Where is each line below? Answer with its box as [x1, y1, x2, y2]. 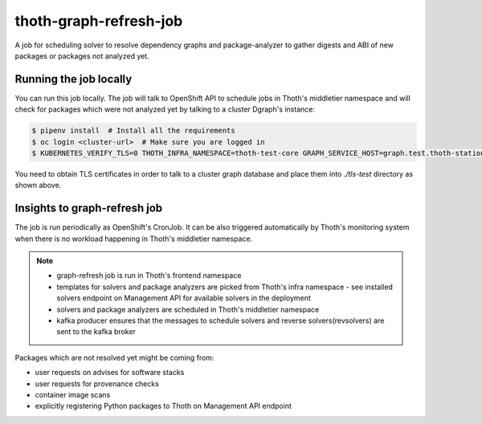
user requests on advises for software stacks [35, 368, 185, 377]
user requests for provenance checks [35, 378, 160, 389]
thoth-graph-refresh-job [14, 12, 183, 30]
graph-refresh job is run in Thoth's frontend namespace [56, 271, 242, 280]
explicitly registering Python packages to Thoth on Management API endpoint [35, 402, 292, 411]
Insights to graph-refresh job [14, 202, 163, 215]
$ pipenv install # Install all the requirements [31, 126, 236, 136]
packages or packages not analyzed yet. [14, 51, 150, 60]
